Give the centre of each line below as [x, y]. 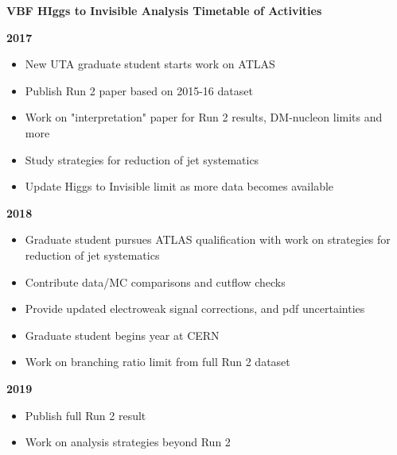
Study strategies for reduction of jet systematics [142, 159]
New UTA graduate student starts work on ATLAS [150, 64]
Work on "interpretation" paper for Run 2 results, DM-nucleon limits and [204, 117]
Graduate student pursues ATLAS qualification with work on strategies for [208, 239]
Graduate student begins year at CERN [122, 335]
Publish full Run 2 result [86, 415]
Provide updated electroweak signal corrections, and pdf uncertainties [195, 308]
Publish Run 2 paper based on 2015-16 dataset [139, 90]
